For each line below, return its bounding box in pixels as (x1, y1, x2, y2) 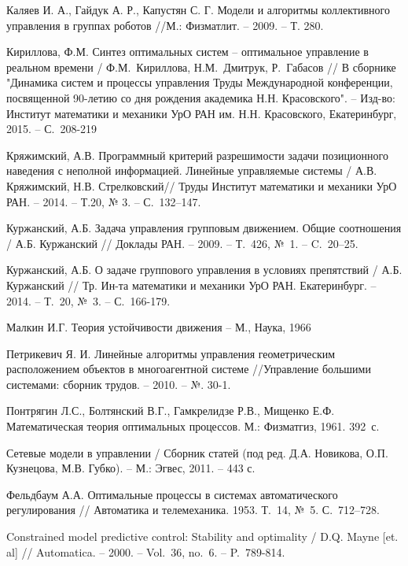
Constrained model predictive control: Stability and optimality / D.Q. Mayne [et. (6, 528, 399, 545)
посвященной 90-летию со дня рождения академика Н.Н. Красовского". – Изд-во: (6, 89, 395, 105)
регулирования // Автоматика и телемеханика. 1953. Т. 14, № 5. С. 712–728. (6, 501, 380, 518)
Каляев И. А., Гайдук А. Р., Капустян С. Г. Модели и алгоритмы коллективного (6, 2, 390, 17)
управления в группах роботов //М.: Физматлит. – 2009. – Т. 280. (6, 17, 324, 33)
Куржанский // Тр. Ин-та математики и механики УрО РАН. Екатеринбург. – (6, 276, 377, 293)
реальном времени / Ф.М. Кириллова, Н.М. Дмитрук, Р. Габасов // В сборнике (6, 58, 396, 75)
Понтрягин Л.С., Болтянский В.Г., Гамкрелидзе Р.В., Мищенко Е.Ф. (6, 402, 335, 419)
